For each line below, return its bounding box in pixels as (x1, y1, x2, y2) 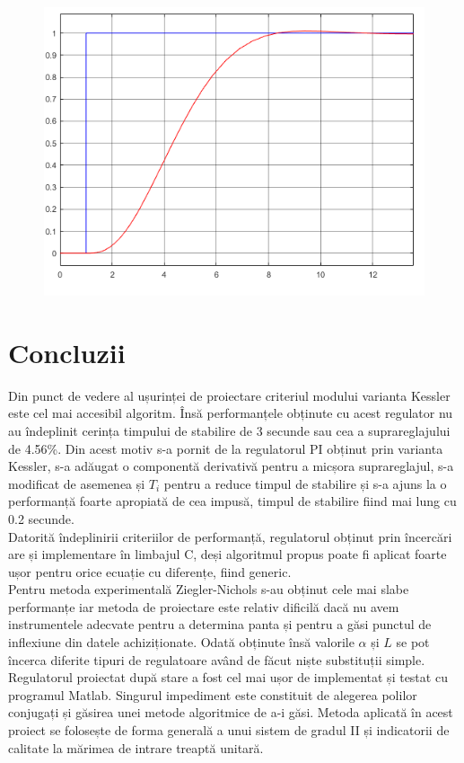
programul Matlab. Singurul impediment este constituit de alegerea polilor (8, 685, 417, 704)
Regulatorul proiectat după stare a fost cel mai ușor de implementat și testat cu (8, 668, 448, 687)
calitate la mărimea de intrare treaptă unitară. (8, 738, 264, 757)
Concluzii (8, 333, 126, 370)
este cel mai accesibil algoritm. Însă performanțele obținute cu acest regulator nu (8, 404, 453, 422)
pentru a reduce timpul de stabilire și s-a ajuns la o (163, 474, 447, 492)
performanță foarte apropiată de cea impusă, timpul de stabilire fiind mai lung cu (8, 492, 457, 510)
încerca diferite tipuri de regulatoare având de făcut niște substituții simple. (8, 650, 425, 669)
